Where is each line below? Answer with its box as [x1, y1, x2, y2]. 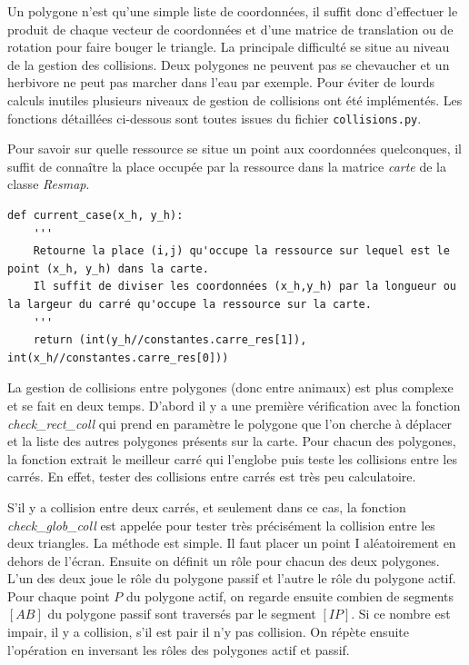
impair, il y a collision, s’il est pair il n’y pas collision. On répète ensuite [7, 622, 409, 641]
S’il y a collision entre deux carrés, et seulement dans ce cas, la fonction [7, 497, 406, 516]
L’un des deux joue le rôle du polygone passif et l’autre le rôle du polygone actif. [7, 569, 456, 588]
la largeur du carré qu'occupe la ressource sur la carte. [7, 297, 372, 311]
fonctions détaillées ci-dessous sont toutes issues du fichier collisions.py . [7, 108, 422, 127]
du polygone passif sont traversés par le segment [47, 604, 316, 623]
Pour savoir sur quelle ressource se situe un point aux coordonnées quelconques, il [7, 139, 462, 158]
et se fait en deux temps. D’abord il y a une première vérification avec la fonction [7, 395, 461, 414]
